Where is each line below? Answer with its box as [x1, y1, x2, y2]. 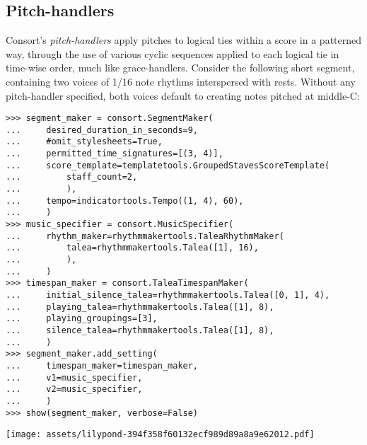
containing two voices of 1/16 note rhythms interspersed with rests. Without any [6, 74, 356, 88]
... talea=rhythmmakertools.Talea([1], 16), [6, 243, 259, 253]
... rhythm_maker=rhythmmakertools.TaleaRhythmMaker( [6, 231, 284, 241]
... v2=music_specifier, [6, 384, 143, 395]
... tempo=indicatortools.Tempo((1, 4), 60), [6, 195, 244, 206]
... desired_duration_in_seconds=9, [6, 125, 199, 135]
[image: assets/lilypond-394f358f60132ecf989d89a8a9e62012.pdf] [6, 429, 315, 440]
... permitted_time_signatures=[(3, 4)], [6, 149, 223, 159]
